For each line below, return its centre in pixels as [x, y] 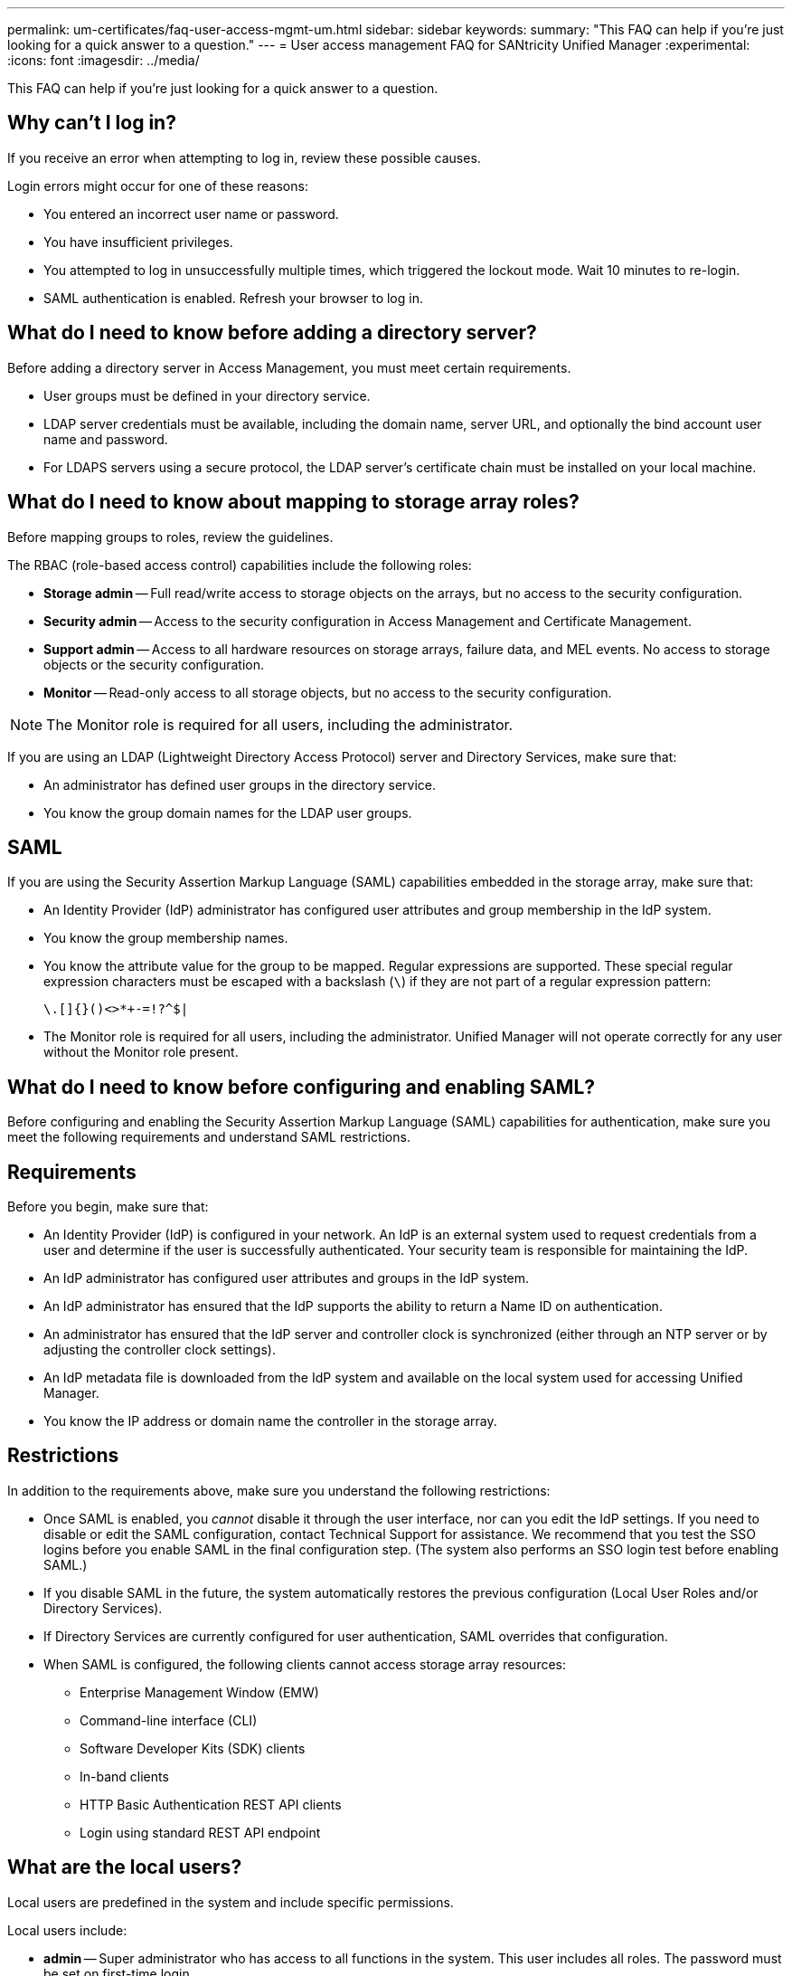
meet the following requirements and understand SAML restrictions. [209, 1137]
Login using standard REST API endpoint [200, 1832]
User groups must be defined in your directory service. [207, 395]
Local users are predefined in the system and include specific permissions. [231, 1902]
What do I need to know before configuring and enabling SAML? [302, 1087]
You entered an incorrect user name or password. [191, 214]
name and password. [106, 439]
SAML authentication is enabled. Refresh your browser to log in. [233, 298]
